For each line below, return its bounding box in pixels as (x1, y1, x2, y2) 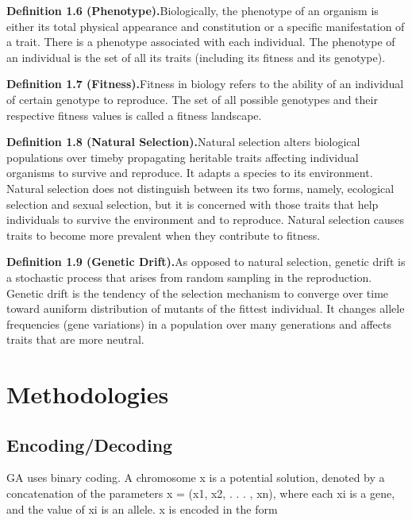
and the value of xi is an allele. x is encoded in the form (6, 500, 278, 517)
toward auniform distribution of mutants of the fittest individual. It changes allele (6, 300, 405, 317)
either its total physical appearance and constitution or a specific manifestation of (6, 17, 405, 34)
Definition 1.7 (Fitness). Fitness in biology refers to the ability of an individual (6, 75, 404, 92)
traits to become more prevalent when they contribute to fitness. (6, 226, 321, 243)
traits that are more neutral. (6, 331, 144, 348)
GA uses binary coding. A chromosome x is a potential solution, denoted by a (6, 469, 385, 486)
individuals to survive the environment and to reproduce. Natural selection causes (6, 211, 405, 228)
